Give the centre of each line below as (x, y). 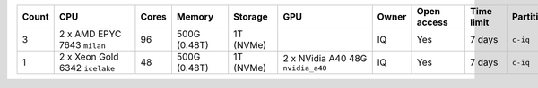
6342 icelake (87, 68)
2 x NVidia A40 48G (325, 58)
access (432, 22)
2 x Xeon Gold (89, 56)
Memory (195, 16)
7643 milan (82, 45)
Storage (251, 16)
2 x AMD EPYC (90, 34)
